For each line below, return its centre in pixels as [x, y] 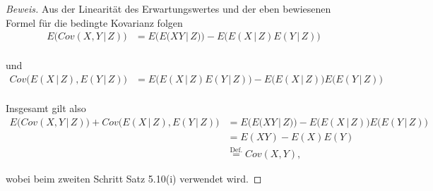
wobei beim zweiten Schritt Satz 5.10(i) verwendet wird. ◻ [134, 178]
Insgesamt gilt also [46, 107]
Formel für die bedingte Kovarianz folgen [94, 22]
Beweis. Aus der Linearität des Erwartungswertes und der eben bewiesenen [168, 8]
